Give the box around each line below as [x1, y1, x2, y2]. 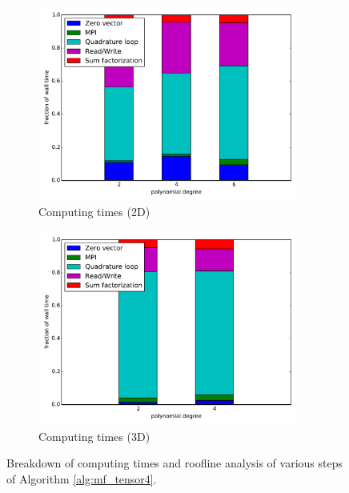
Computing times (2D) [38, 203, 150, 220]
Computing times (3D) [38, 427, 150, 444]
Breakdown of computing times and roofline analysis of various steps [6, 455, 343, 471]
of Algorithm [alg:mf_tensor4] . [6, 471, 157, 487]
